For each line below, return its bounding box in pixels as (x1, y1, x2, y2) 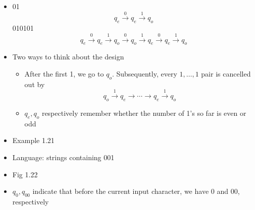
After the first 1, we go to (24, 68, 104, 79)
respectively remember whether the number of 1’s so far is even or (41, 107, 246, 118)
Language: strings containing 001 (12, 152, 115, 162)
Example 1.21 (12, 135, 55, 146)
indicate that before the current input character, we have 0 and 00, (32, 186, 240, 196)
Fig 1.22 (12, 169, 38, 179)
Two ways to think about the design (12, 51, 124, 62)
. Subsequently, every (112, 68, 177, 79)
